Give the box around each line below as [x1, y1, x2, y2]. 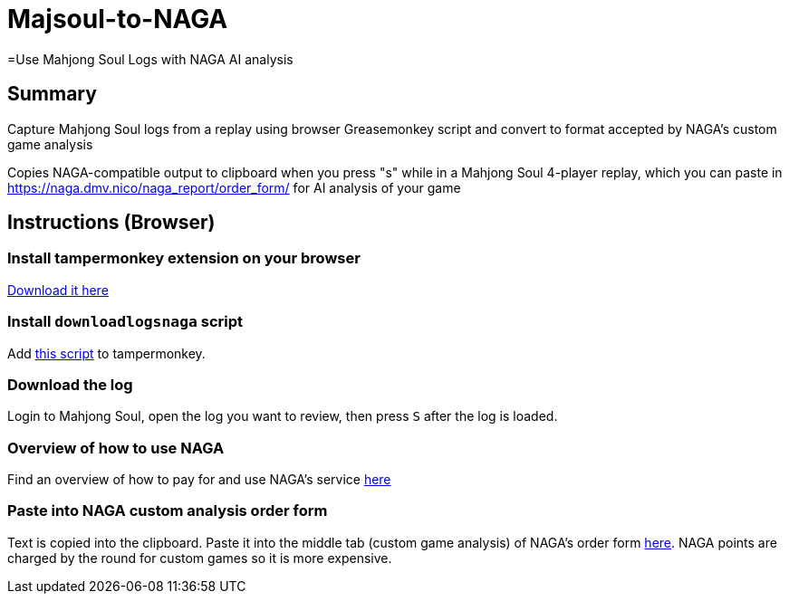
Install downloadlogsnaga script [7, 312, 243, 331]
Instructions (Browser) [7, 211, 216, 234]
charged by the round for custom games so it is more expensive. [7, 549, 392, 566]
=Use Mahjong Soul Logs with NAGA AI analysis [7, 51, 293, 67]
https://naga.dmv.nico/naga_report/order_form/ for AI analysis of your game [7, 179, 461, 196]
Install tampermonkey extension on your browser [7, 249, 361, 268]
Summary [7, 82, 97, 106]
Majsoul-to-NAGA [7, 4, 228, 34]
